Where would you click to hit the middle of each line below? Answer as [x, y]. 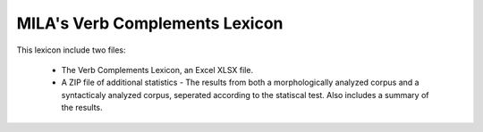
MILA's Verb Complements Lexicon [150, 23]
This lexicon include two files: [71, 50]
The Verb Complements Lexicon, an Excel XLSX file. [157, 70]
